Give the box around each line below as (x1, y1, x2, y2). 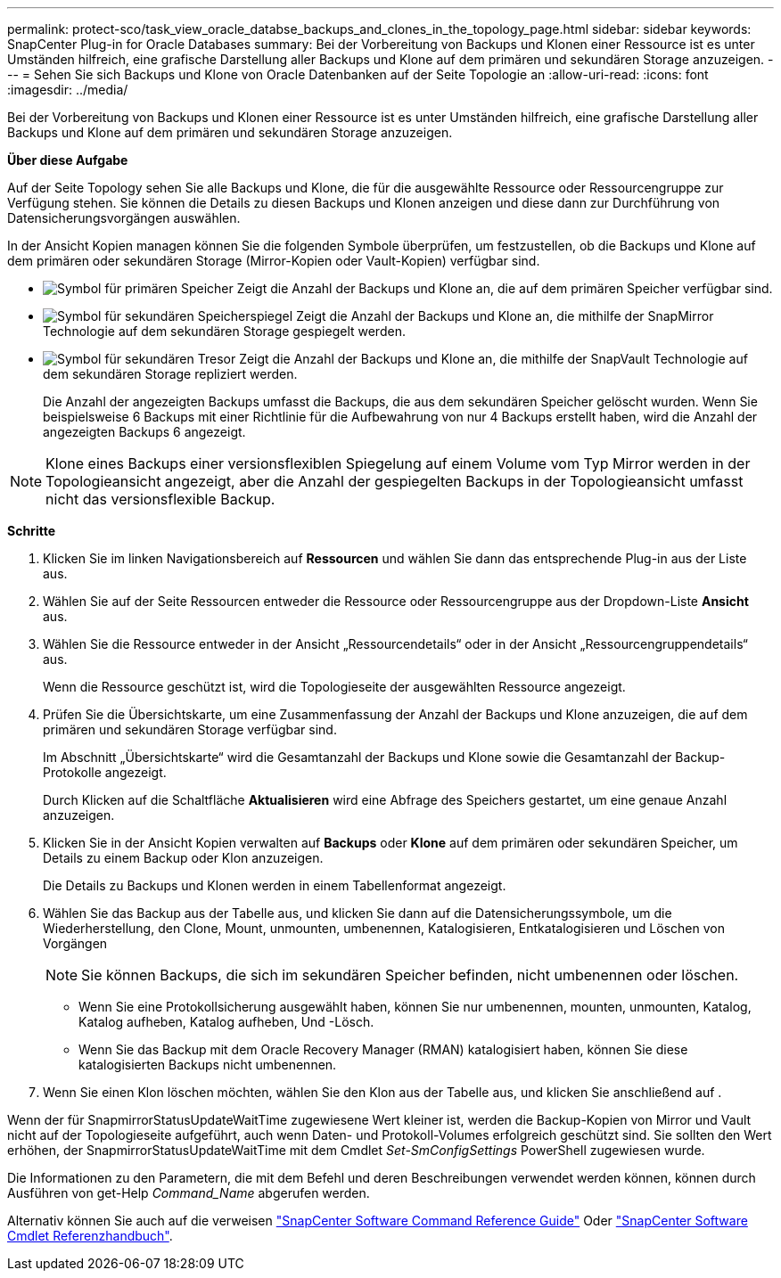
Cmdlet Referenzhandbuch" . (7, 1228, 173, 1243)
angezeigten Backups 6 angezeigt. (43, 424, 246, 439)
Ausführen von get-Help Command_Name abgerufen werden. (7, 1185, 370, 1200)
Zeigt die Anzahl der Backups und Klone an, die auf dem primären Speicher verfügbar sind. (236, 281, 773, 296)
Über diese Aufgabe (7, 152, 128, 168)
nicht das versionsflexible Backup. (45, 490, 275, 508)
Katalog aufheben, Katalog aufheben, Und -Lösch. (78, 1014, 374, 1029)
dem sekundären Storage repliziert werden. (43, 366, 298, 381)
